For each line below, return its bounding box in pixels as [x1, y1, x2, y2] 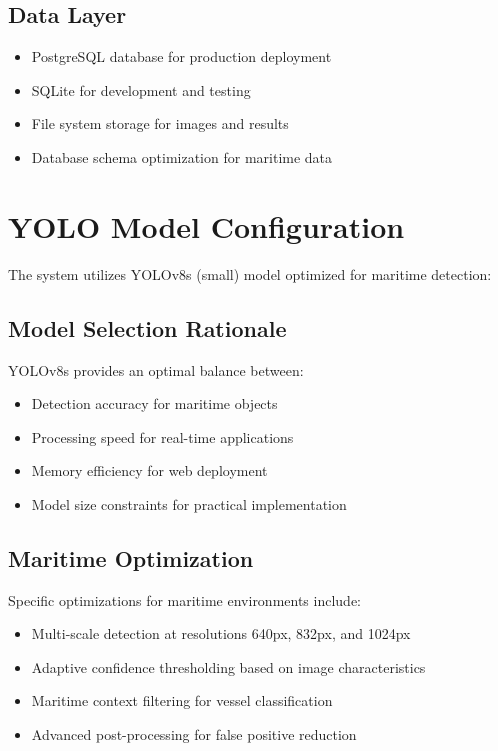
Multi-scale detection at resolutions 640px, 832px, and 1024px [31, 623, 411, 644]
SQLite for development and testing [31, 79, 251, 100]
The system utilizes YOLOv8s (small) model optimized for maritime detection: [8, 263, 492, 284]
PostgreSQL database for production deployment [31, 46, 332, 67]
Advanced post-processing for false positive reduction [31, 724, 357, 745]
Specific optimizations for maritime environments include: [8, 589, 362, 610]
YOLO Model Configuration [8, 205, 405, 246]
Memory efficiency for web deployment [31, 460, 268, 481]
